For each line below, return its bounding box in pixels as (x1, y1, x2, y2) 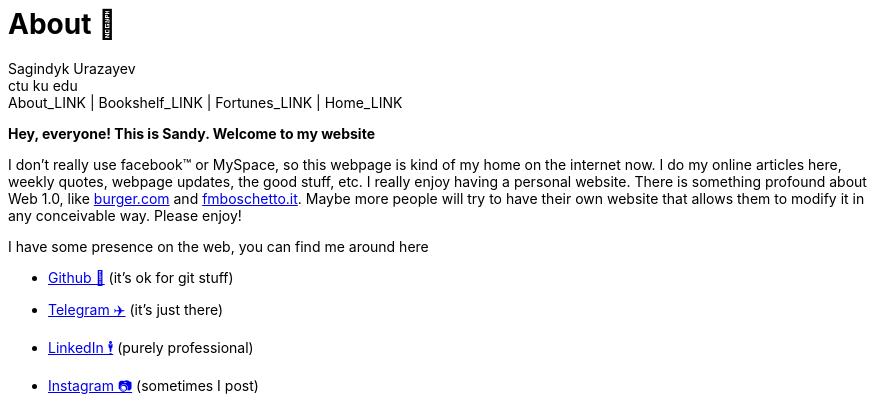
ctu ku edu (8, 76, 78, 94)
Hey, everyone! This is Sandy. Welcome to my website (8, 124, 375, 142)
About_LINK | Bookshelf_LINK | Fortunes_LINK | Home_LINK (8, 93, 403, 111)
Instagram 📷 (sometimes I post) (48, 376, 259, 394)
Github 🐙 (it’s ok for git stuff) (48, 268, 234, 286)
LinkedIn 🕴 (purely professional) (48, 338, 254, 356)
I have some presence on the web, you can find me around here (8, 237, 429, 255)
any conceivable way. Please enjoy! (8, 206, 242, 224)
